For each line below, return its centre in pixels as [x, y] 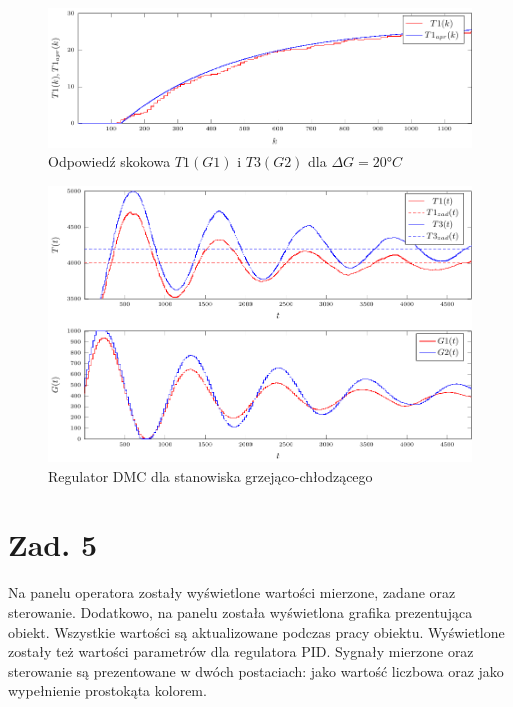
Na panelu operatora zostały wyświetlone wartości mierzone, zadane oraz [232, 592]
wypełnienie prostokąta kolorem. [107, 690]
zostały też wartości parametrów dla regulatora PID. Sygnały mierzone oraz [241, 651]
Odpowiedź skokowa [109, 161]
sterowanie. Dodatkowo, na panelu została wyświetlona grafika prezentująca [240, 612]
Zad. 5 [52, 544]
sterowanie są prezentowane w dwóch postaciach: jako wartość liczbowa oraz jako [256, 670]
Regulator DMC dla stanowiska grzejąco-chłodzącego [210, 475]
